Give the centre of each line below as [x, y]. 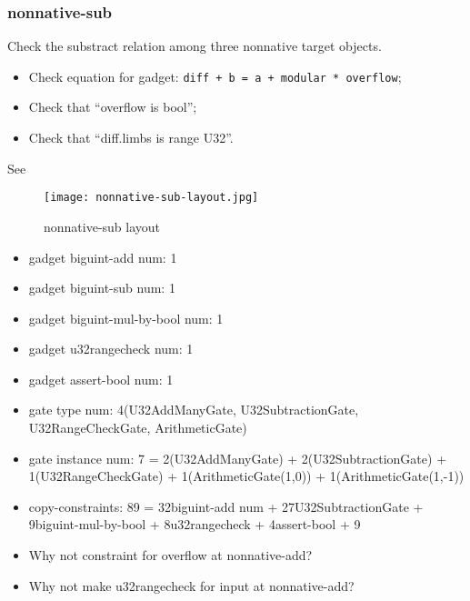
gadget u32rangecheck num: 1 [111, 349]
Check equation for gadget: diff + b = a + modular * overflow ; [215, 76]
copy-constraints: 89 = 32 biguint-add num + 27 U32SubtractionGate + [226, 506]
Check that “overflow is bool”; [113, 107]
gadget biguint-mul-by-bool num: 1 [126, 318]
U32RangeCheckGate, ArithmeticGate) [138, 428]
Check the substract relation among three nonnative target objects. [195, 46]
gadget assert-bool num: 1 [101, 379]
